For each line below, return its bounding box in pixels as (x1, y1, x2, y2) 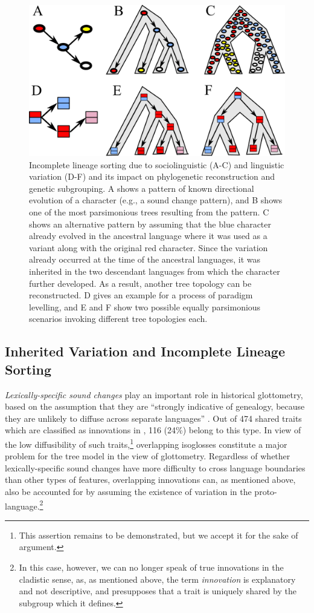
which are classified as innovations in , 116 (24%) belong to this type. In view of (5, 424, 301, 436)
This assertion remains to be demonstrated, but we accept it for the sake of (19, 528, 298, 541)
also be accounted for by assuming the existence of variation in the (5, 485, 252, 497)
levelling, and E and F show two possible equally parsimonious (29, 300, 261, 313)
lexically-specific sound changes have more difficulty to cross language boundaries (5, 461, 306, 474)
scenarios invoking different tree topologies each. (29, 312, 208, 325)
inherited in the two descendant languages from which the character (29, 265, 280, 278)
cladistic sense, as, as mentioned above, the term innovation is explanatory (19, 572, 296, 585)
